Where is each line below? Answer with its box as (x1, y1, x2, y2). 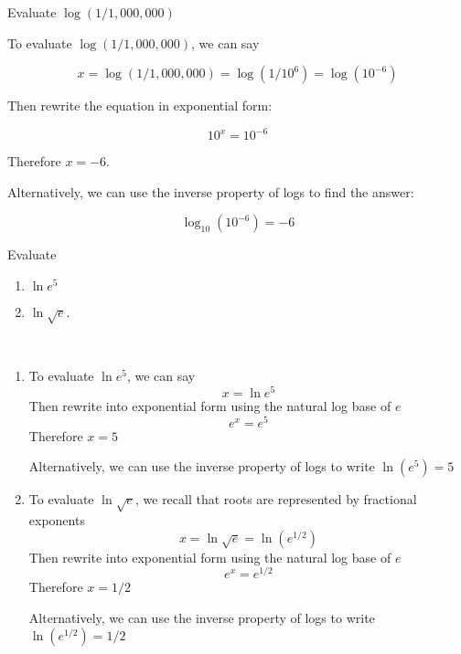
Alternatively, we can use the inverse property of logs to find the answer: (7, 182, 414, 201)
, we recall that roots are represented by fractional (134, 490, 417, 509)
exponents (28, 511, 85, 530)
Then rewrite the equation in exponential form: (7, 96, 273, 115)
